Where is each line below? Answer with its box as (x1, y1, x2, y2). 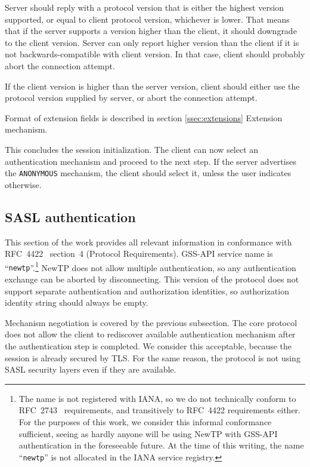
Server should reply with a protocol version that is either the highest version (5, 1, 284, 13)
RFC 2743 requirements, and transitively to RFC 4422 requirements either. (18, 404, 300, 416)
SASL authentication (5, 207, 136, 226)
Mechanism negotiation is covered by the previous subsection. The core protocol (5, 316, 297, 328)
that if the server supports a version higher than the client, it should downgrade (5, 24, 297, 37)
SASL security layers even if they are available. (5, 363, 176, 376)
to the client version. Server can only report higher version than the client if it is (5, 36, 299, 48)
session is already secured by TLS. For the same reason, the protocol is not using (5, 351, 300, 364)
